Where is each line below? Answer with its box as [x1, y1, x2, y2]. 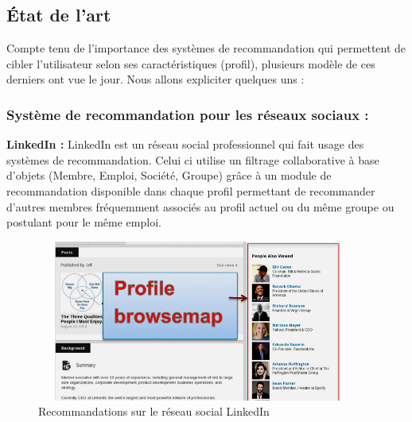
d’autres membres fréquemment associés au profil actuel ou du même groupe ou [6, 198, 395, 215]
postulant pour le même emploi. [6, 214, 161, 230]
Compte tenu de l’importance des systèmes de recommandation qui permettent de [6, 40, 406, 56]
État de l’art [6, 2, 111, 27]
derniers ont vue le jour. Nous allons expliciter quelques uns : [6, 71, 305, 87]
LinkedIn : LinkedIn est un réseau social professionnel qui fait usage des [6, 136, 364, 153]
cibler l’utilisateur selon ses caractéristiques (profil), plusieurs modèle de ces [6, 55, 375, 72]
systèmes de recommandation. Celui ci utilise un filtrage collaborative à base [6, 151, 379, 168]
